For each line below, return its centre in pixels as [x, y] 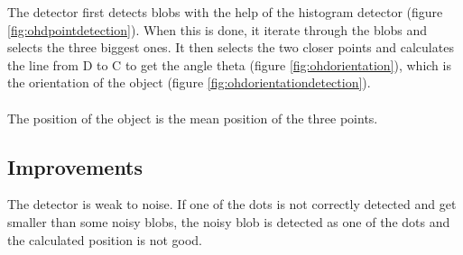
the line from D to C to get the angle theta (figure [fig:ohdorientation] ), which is [229, 64]
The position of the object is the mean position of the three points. [193, 118]
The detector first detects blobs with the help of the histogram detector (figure [225, 12]
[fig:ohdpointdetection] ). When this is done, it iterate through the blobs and [218, 29]
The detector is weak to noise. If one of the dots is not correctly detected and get [232, 204]
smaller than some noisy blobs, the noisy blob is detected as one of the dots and [229, 221]
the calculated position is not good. [105, 239]
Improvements [75, 166]
